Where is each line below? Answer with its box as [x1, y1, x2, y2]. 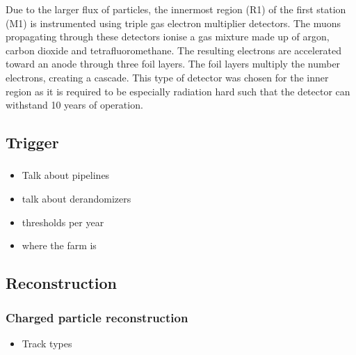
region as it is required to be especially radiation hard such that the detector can [6, 84, 350, 98]
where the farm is [22, 238, 97, 253]
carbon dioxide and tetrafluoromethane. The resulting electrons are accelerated [6, 42, 342, 57]
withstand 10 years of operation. [6, 97, 143, 112]
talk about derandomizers [22, 191, 131, 206]
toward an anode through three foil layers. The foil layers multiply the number [6, 56, 341, 71]
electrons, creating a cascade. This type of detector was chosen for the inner [6, 70, 329, 84]
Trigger [6, 132, 59, 153]
